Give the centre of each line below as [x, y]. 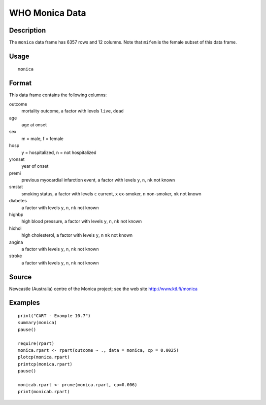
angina [16, 242]
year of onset [35, 166]
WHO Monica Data [48, 13]
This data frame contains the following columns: [58, 95]
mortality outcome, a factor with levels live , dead [73, 111]
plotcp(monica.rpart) [44, 357]
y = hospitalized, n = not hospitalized [59, 152]
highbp [16, 215]
